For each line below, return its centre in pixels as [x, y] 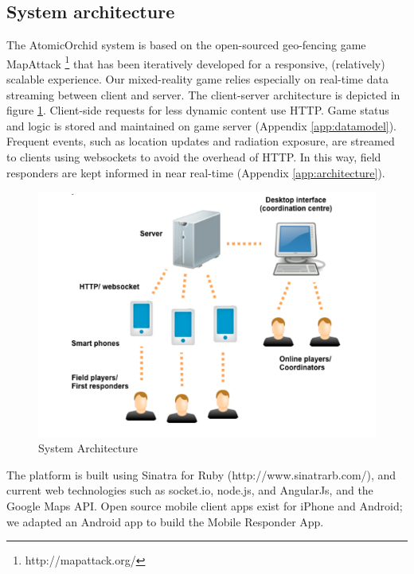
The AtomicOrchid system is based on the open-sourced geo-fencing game [186, 45]
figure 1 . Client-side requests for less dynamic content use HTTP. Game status [198, 110]
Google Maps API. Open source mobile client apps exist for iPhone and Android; [205, 505]
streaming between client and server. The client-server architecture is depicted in [203, 94]
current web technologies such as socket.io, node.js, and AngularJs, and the [190, 490]
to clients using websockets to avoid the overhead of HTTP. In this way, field [194, 157]
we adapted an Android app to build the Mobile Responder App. [165, 521]
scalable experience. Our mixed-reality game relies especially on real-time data [197, 79]
